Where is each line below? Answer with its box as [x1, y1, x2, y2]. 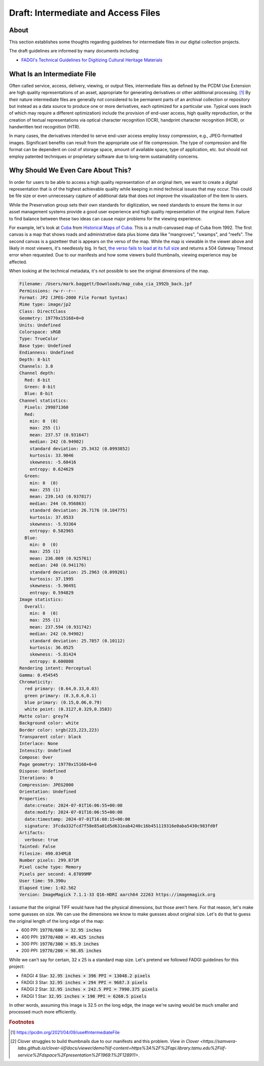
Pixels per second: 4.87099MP [19, 871, 92, 877]
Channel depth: [19, 370, 56, 376]
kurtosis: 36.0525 [29, 645, 74, 650]
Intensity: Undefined [19, 748, 71, 753]
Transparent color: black [19, 734, 82, 740]
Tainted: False [19, 844, 56, 849]
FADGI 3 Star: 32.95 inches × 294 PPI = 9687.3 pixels [21, 979, 148, 985]
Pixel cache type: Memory [19, 864, 82, 870]
